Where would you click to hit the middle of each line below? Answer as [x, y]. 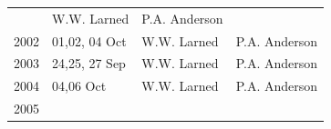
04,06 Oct [79, 86]
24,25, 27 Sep [89, 63]
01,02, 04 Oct [89, 40]
